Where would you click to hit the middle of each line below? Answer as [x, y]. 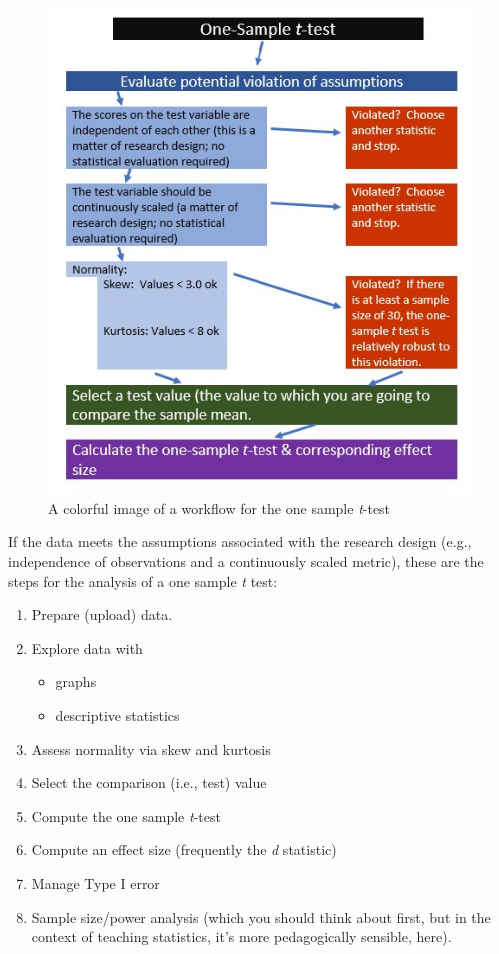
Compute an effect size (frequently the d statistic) [184, 849]
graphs [76, 681]
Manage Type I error [95, 883]
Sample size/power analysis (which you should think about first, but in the [261, 916]
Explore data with [87, 647]
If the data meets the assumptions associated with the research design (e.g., [240, 541]
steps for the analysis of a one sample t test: [143, 580]
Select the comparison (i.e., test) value [149, 782]
